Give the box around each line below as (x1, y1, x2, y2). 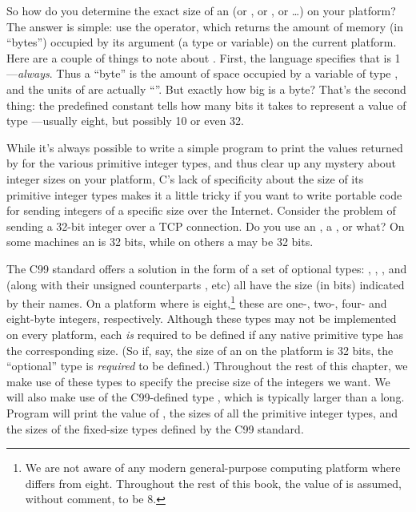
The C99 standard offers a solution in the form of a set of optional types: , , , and (6, 260, 407, 276)
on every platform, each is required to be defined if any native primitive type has (6, 325, 404, 342)
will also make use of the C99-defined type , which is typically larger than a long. (6, 389, 405, 405)
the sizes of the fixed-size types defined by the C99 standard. (6, 420, 304, 437)
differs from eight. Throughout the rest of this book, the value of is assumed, (25, 474, 402, 491)
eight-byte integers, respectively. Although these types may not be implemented (6, 310, 397, 327)
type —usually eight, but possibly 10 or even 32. (6, 112, 245, 129)
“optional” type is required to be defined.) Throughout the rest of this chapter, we (6, 357, 408, 374)
